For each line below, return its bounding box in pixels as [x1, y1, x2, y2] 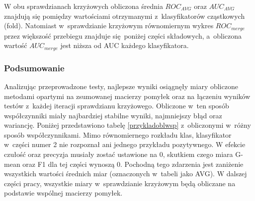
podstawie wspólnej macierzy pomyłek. [4, 188, 123, 198]
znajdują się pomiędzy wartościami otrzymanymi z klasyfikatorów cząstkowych [4, 10, 245, 21]
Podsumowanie [4, 61, 65, 74]
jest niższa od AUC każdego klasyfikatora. [60, 40, 189, 50]
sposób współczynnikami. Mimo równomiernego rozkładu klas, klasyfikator [4, 129, 232, 140]
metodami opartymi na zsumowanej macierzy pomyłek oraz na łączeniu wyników [4, 91, 251, 101]
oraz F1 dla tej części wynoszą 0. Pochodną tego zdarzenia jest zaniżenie [22, 158, 244, 169]
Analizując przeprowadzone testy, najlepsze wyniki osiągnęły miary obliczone [4, 81, 238, 91]
